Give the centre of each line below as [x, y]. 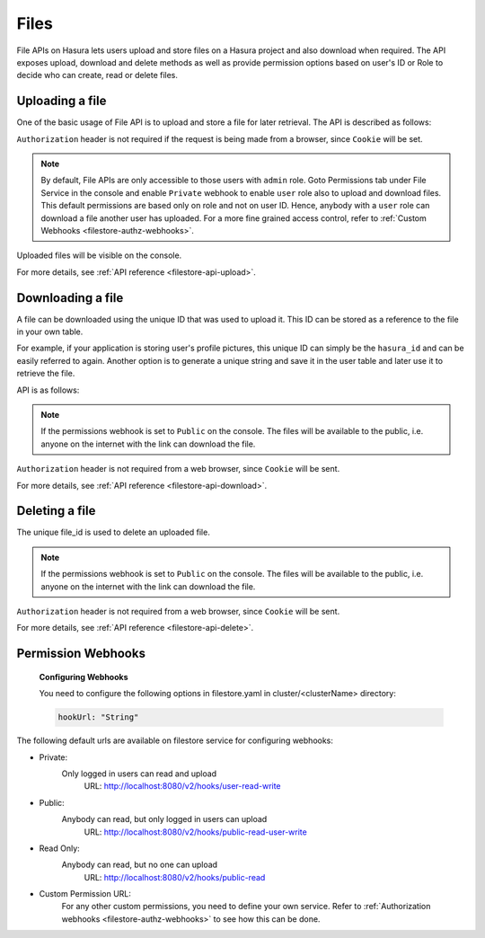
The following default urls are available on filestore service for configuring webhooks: [175, 740]
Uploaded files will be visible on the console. [99, 255]
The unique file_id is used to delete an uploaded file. [113, 532]
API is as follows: [48, 390]
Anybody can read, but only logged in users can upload [164, 819]
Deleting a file [56, 511]
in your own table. [50, 332]
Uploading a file [62, 101]
